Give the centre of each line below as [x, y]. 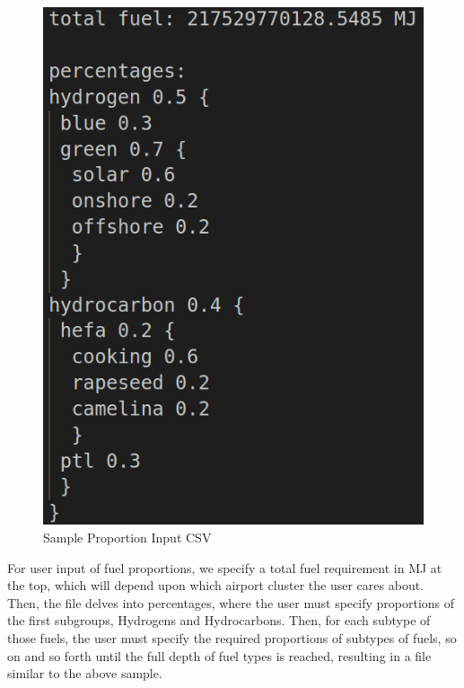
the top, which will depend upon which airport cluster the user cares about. [216, 585]
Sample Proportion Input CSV [127, 538]
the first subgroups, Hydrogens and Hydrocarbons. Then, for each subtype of [219, 620]
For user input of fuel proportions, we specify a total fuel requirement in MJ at [225, 567]
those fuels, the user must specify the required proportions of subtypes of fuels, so [232, 638]
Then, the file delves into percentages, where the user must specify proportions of [231, 602]
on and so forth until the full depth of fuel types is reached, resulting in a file [219, 655]
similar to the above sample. [85, 673]
